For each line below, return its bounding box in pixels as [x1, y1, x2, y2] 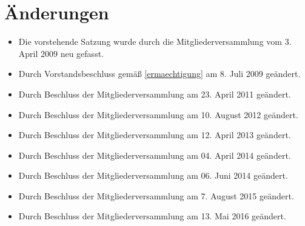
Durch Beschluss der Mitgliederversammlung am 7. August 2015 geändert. [18, 189, 294, 202]
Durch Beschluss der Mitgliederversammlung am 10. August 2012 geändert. [18, 108, 298, 121]
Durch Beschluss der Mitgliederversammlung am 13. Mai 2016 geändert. [18, 210, 286, 222]
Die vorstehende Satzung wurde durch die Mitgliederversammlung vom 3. [18, 35, 292, 48]
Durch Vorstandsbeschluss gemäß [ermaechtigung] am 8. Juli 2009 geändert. [18, 67, 301, 80]
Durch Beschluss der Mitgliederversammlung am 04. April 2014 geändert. [18, 148, 291, 161]
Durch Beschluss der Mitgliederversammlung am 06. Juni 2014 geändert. [18, 169, 288, 182]
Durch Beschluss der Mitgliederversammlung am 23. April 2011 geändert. [18, 87, 291, 100]
